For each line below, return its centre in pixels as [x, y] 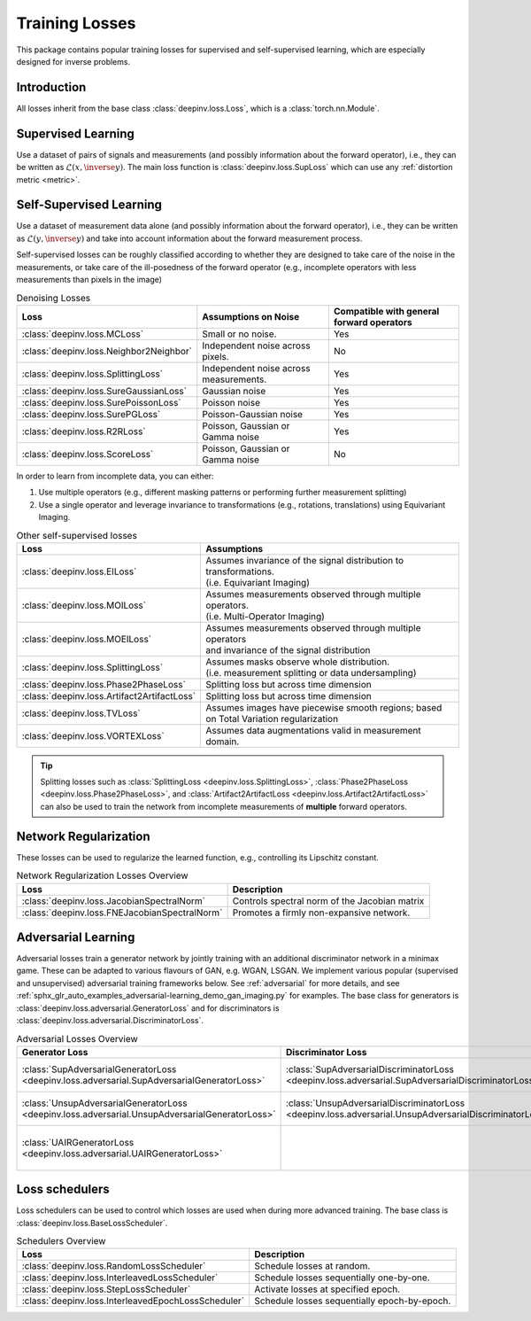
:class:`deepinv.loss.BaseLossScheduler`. [92, 1223]
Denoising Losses [54, 298]
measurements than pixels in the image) [89, 280]
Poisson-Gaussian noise [253, 414]
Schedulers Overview [61, 1241]
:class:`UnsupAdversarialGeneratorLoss [104, 1103]
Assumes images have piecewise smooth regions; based [324, 707]
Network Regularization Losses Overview [103, 875]
